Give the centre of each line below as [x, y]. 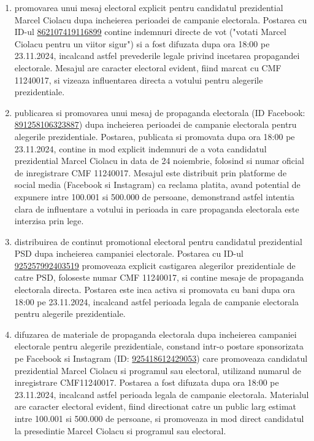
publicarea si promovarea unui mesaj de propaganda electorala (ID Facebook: [160, 112]
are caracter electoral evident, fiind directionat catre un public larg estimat [155, 406]
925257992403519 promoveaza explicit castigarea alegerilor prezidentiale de [155, 265]
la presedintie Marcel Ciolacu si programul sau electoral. [120, 430]
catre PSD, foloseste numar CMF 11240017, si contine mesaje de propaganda [159, 277]
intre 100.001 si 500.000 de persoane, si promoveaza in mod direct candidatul [159, 418]
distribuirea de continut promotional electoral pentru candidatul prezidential [158, 241]
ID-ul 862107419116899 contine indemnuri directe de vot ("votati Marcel [150, 32]
